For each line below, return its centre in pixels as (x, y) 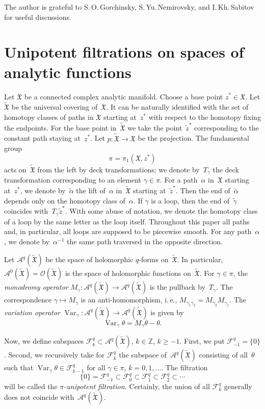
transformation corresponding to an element (73, 180)
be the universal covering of (55, 107)
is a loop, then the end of (190, 200)
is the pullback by (177, 287)
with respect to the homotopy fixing (205, 117)
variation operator (32, 312)
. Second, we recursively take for (55, 355)
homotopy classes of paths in (49, 117)
